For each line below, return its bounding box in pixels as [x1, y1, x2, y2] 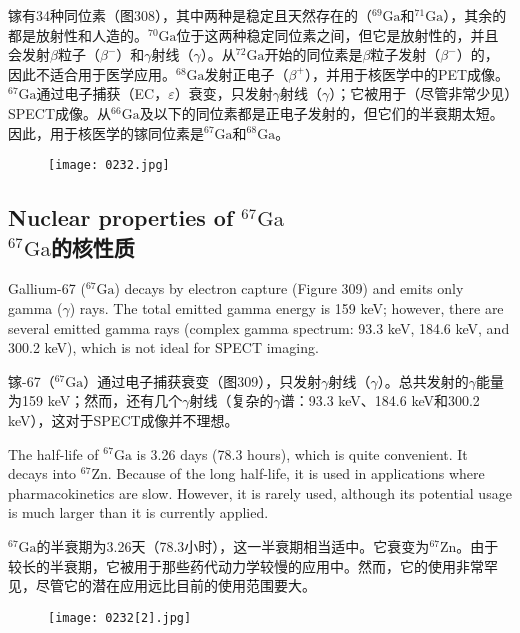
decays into [8, 463, 77, 484]
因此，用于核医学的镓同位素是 [8, 122, 204, 143]
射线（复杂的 [189, 390, 274, 411]
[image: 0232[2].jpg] [48, 610, 192, 625]
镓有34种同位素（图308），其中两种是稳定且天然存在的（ [8, 5, 372, 25]
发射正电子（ [204, 63, 289, 84]
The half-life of [8, 443, 99, 464]
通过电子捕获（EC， [36, 83, 169, 104]
